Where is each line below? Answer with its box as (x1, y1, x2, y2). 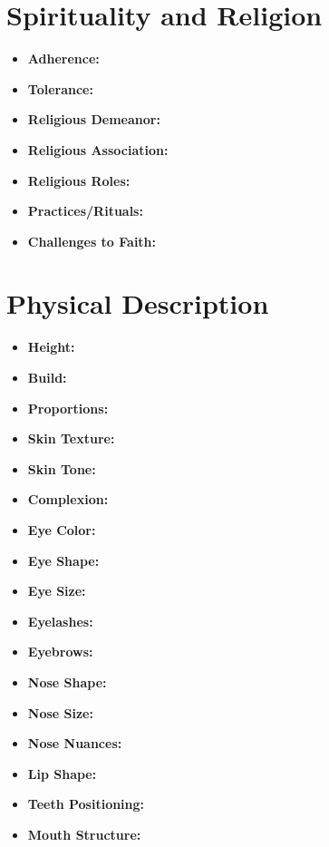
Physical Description (6, 285, 269, 322)
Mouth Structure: (27, 824, 141, 843)
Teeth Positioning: (27, 794, 145, 813)
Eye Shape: (27, 550, 100, 570)
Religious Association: (27, 140, 169, 159)
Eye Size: (27, 581, 86, 600)
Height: (27, 337, 75, 356)
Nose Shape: (27, 672, 107, 691)
